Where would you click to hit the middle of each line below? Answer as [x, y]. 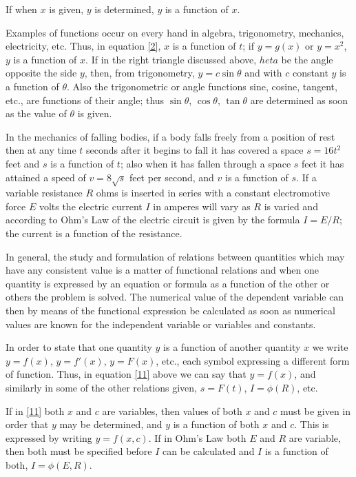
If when [21, 9]
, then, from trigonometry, [139, 73]
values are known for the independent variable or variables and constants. [161, 324]
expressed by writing [49, 437]
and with [263, 73]
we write [330, 347]
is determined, [124, 9]
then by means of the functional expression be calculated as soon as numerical [170, 311]
